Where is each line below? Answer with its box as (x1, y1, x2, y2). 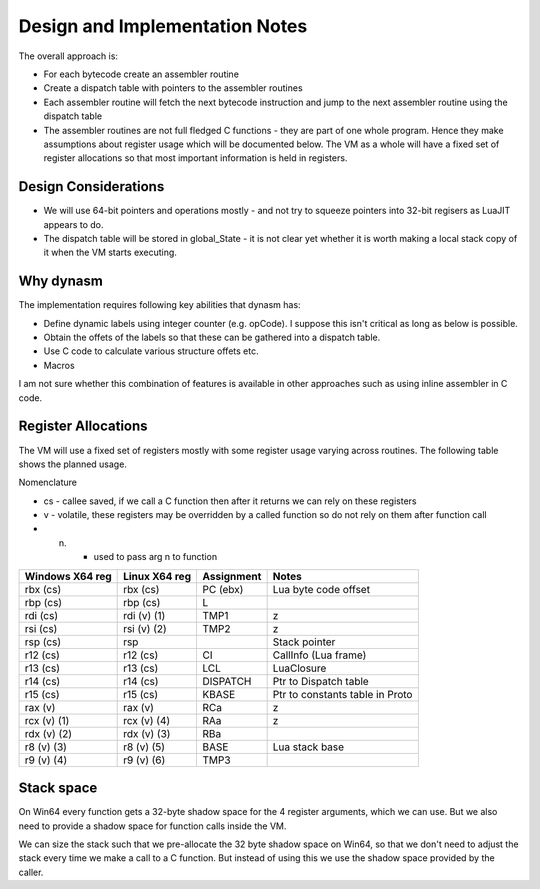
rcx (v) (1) (24, 713, 70, 727)
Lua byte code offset (272, 582, 370, 596)
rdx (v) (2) (24, 726, 73, 740)
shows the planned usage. (18, 458, 127, 470)
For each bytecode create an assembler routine (43, 68, 240, 80)
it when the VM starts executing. (43, 246, 177, 259)
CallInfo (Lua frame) (272, 648, 367, 662)
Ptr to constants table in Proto (272, 687, 413, 701)
